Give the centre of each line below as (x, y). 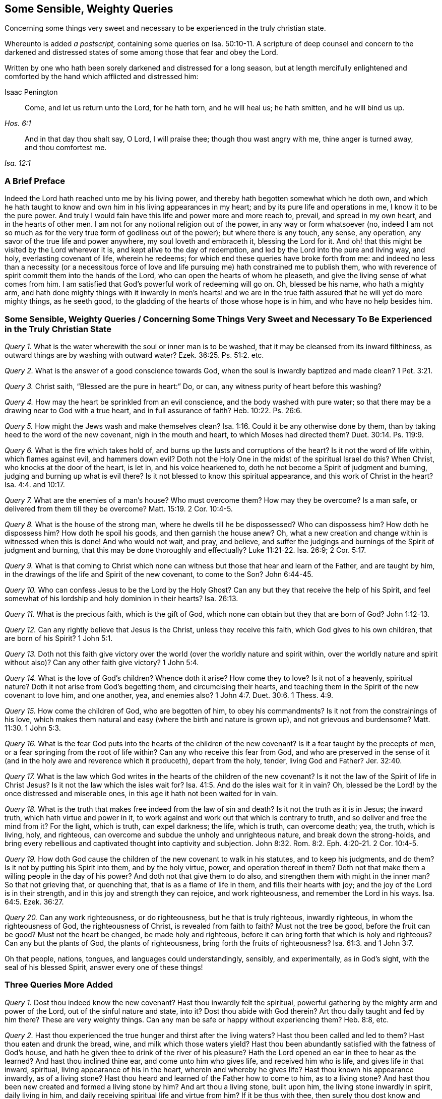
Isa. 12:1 (18, 163)
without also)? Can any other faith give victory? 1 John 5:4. (102, 662)
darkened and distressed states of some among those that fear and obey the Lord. (141, 52)
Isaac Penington (31, 92)
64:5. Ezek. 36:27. (34, 901)
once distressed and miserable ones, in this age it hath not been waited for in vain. (141, 793)
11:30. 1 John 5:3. (33, 728)
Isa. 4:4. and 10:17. (35, 484)
